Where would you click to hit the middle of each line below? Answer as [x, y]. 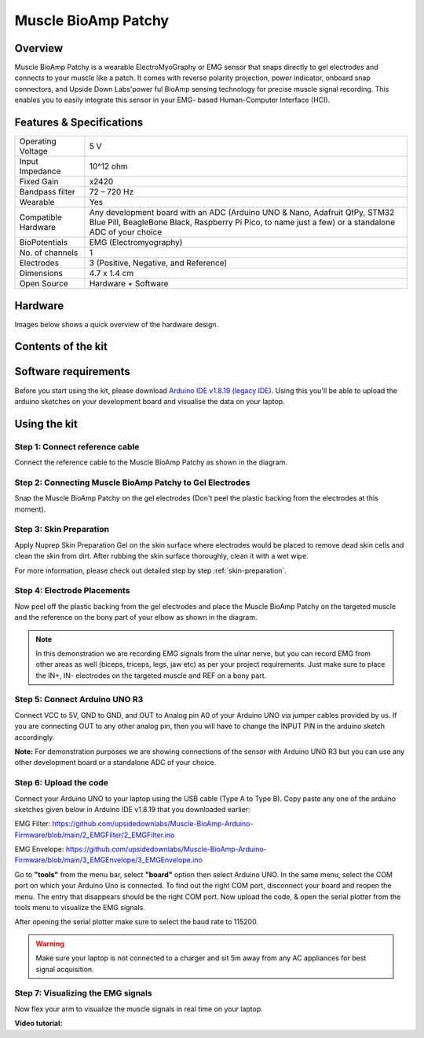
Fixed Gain [39, 182]
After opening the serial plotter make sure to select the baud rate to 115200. [137, 922]
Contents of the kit [61, 346]
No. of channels [49, 253]
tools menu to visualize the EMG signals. [80, 908]
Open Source [44, 284]
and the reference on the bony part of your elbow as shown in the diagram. [136, 617]
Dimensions [41, 273]
